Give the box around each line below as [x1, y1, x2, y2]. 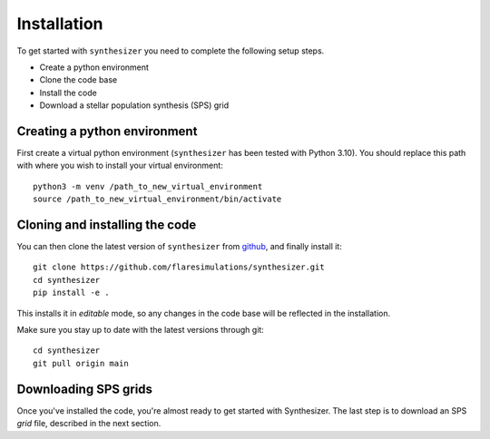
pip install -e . [33, 288, 110, 298]
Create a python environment [39, 62, 150, 73]
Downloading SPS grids [16, 381, 153, 396]
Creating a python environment [16, 123, 198, 139]
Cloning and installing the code [16, 218, 197, 232]
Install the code [39, 87, 97, 98]
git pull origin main [33, 358, 129, 368]
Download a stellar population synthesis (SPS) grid [39, 100, 230, 111]
